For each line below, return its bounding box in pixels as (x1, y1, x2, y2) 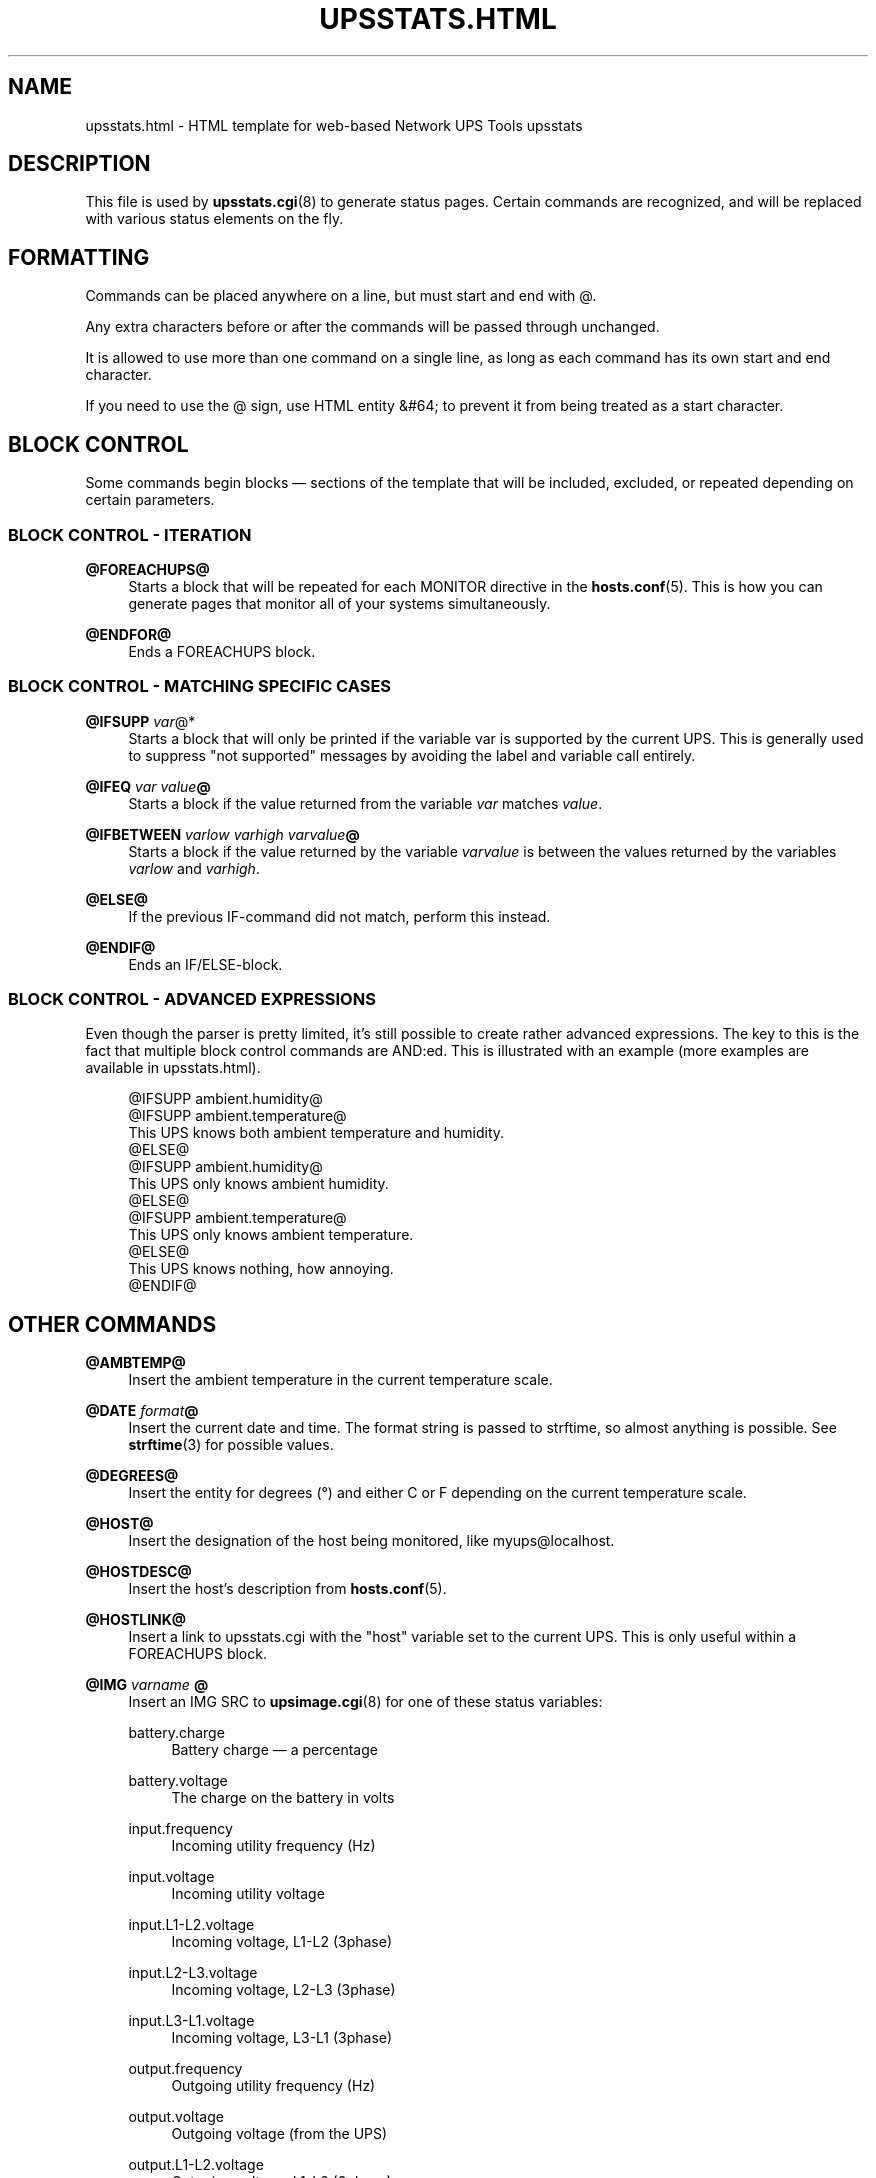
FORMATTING (8, 244, 150, 270)
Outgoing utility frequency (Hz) (171, 2077, 376, 2095)
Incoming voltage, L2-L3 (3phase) (171, 1981, 396, 1999)
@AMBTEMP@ (85, 1354, 186, 1372)
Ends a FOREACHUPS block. (128, 642, 316, 660)
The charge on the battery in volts (171, 1789, 395, 1807)
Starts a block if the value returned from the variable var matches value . (128, 794, 603, 812)
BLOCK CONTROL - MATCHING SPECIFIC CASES (8, 676, 392, 697)
